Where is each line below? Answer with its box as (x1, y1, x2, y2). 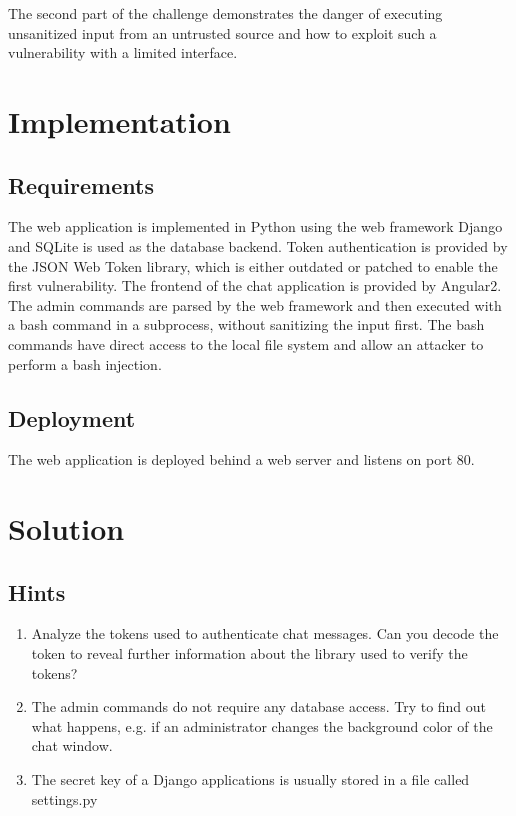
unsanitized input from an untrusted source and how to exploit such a (8, 22, 437, 43)
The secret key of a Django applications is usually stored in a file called (31, 769, 470, 790)
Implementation (8, 100, 231, 141)
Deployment (8, 402, 136, 433)
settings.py (31, 788, 98, 809)
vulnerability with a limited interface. (8, 42, 238, 63)
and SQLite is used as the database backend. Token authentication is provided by (8, 235, 508, 256)
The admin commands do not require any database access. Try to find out (31, 696, 487, 717)
